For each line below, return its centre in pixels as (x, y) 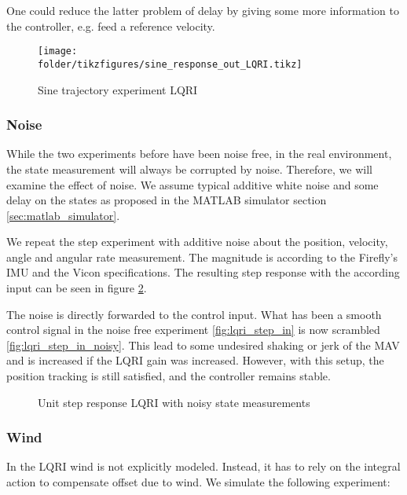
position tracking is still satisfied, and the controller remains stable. (169, 376)
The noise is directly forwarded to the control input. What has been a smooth (194, 314)
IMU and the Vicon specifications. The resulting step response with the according (203, 272)
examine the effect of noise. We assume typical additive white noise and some (192, 184)
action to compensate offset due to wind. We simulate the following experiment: (198, 482)
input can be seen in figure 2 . (77, 288)
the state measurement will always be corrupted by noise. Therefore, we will (189, 169)
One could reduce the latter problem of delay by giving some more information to (203, 10)
